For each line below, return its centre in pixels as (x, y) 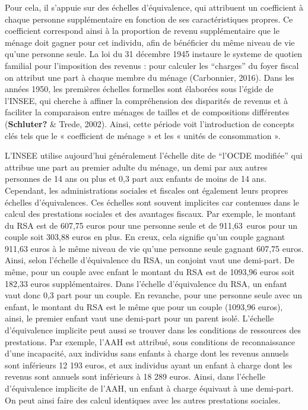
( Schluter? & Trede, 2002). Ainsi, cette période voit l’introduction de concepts (150, 123)
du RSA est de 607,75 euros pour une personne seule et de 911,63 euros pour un (151, 225)
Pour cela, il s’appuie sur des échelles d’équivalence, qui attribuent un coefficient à (154, 7)
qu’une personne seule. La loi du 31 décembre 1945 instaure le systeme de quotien (154, 54)
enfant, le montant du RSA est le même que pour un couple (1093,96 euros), (144, 306)
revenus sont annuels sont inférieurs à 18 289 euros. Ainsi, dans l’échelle (135, 376)
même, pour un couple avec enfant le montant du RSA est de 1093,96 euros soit (150, 272)
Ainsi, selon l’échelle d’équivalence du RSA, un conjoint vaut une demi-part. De (150, 260)
